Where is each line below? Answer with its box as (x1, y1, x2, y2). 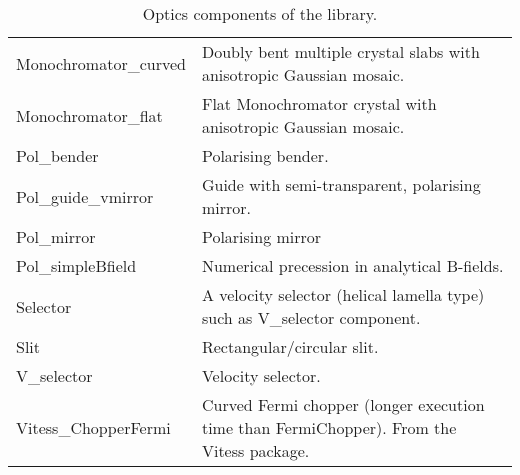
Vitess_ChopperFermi (16, 416, 171, 439)
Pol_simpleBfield (16, 254, 137, 277)
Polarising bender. (201, 144, 329, 167)
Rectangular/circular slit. (201, 335, 379, 358)
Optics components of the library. (142, 2, 378, 25)
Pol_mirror (16, 225, 96, 248)
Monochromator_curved (16, 51, 186, 75)
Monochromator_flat (16, 103, 163, 127)
